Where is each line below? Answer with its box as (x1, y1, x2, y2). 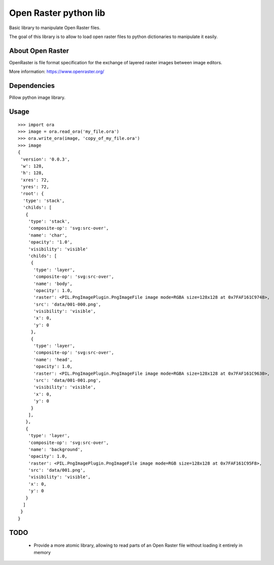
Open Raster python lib (9, 7, 105, 18)
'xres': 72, (20, 177, 49, 183)
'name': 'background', (28, 446, 83, 452)
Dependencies (9, 81, 55, 90)
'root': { (20, 191, 44, 197)
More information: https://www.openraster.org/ (9, 69, 104, 75)
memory (34, 549, 51, 555)
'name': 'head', (33, 357, 73, 363)
